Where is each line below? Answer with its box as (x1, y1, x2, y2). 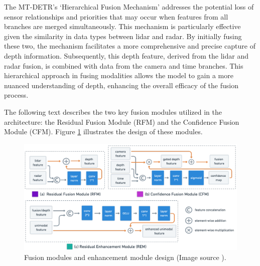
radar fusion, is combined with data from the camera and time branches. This (4, 60, 243, 71)
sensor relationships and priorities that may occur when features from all (4, 11, 228, 22)
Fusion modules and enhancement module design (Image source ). (24, 251, 226, 262)
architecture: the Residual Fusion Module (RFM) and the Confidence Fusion (4, 116, 239, 127)
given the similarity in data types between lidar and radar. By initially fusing (4, 31, 242, 41)
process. (4, 90, 29, 100)
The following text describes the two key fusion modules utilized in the (4, 106, 222, 117)
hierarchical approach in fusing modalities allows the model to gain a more (4, 70, 233, 81)
